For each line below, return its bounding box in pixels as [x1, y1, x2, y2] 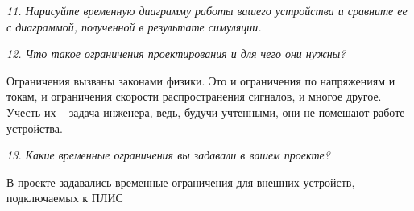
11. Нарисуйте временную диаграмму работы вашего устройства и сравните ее [6, 2, 408, 19]
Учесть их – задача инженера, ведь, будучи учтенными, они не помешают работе [6, 103, 405, 120]
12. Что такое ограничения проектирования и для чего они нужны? [6, 45, 346, 62]
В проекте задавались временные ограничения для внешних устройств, [6, 173, 355, 190]
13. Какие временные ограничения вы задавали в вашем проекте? [6, 147, 330, 163]
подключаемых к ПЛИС [6, 189, 123, 206]
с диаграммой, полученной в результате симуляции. [6, 18, 262, 35]
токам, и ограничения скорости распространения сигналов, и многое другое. [6, 88, 382, 105]
